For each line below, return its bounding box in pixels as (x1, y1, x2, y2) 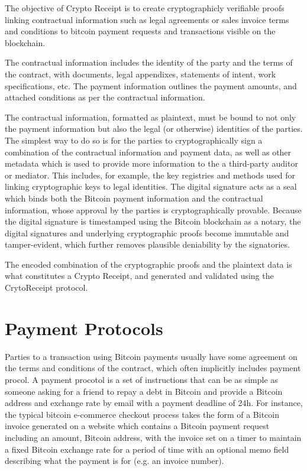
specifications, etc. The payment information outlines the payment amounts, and (5, 79, 297, 92)
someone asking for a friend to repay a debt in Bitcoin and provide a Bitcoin (5, 385, 283, 397)
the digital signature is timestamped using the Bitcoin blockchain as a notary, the (5, 215, 301, 228)
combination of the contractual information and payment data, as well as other (5, 145, 292, 158)
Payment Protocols (5, 316, 163, 340)
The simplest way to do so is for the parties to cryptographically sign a (5, 134, 263, 146)
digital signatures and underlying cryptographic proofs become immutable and (5, 226, 289, 239)
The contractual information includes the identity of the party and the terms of (5, 56, 293, 69)
